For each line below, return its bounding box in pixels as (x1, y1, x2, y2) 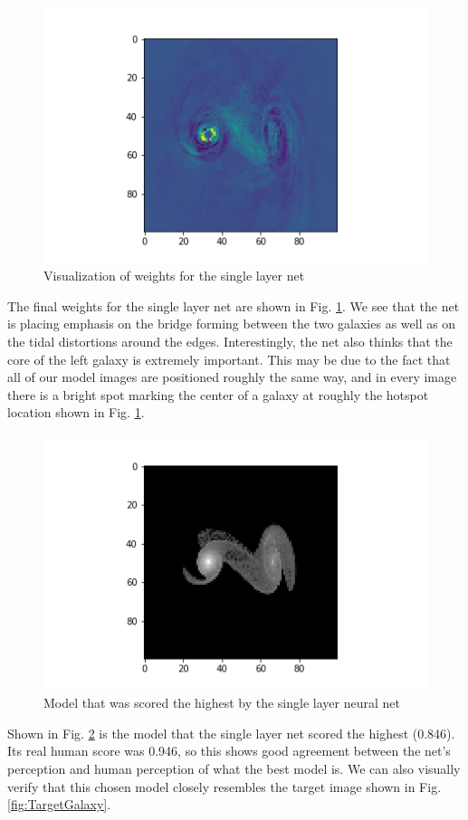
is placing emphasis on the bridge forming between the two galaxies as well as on (7, 314, 456, 333)
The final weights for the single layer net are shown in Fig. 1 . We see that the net (7, 296, 460, 315)
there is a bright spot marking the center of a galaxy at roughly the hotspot (7, 385, 429, 404)
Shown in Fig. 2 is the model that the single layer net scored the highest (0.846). (7, 723, 455, 742)
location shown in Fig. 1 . (7, 403, 145, 422)
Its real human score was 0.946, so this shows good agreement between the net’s (7, 741, 451, 760)
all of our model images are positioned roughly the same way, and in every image (7, 367, 457, 386)
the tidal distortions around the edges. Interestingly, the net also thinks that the (7, 332, 453, 351)
